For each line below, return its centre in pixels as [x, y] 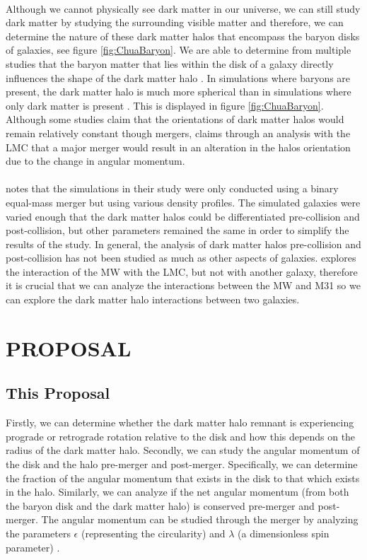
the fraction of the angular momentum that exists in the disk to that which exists [183, 478]
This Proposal [58, 393]
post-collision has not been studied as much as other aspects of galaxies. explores [181, 258]
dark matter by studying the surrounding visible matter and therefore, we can [175, 22]
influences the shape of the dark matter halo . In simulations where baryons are [178, 77]
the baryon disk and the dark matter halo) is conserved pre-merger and [160, 505]
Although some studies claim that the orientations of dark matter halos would [175, 119]
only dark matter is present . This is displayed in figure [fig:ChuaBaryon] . [165, 105]
